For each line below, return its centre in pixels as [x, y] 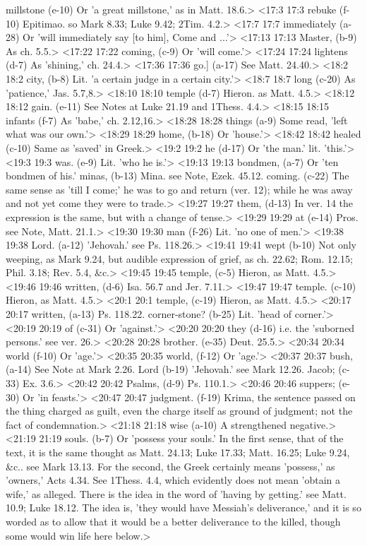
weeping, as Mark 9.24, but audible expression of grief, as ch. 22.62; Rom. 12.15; [179, 258]
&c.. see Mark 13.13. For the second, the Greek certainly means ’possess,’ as [170, 466]
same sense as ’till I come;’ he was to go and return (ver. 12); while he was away [179, 189]
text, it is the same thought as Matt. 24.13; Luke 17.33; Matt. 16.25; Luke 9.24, [178, 452]
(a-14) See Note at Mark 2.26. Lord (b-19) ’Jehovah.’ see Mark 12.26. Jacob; [170, 369]
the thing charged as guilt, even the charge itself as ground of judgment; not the [179, 411]
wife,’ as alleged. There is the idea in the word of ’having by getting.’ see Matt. [176, 493]
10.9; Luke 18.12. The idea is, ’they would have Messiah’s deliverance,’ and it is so [183, 508]
